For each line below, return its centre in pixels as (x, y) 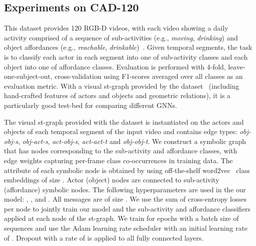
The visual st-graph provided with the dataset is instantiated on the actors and (124, 122)
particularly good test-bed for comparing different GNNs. (91, 105)
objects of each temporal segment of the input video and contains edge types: (121, 131)
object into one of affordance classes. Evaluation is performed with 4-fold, (115, 66)
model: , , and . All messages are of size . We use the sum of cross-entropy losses (126, 199)
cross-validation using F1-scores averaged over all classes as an (149, 76)
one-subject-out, (28, 76)
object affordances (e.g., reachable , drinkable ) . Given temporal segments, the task (128, 47)
